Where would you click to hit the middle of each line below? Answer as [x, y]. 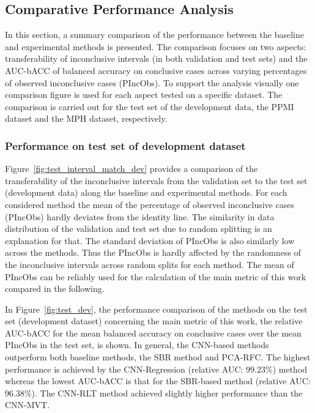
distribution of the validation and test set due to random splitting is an [139, 229]
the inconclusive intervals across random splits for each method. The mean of [150, 264]
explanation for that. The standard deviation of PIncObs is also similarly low [150, 240]
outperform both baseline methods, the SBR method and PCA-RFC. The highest [158, 357]
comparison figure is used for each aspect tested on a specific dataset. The [144, 95]
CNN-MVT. [28, 405]
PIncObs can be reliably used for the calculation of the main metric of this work [156, 276]
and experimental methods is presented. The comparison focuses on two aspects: [156, 46]
